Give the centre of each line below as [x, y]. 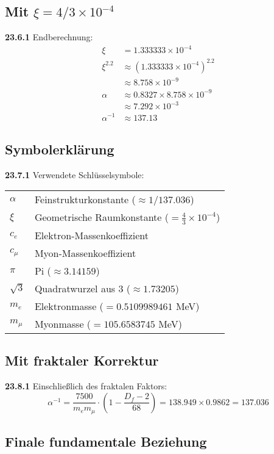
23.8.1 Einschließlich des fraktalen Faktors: [86, 386]
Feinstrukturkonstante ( [85, 200]
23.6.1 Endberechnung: [49, 37]
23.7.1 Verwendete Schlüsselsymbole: [75, 174]
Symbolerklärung [60, 149]
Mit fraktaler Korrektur [82, 360]
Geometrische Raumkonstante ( [101, 217]
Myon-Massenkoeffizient [85, 253]
